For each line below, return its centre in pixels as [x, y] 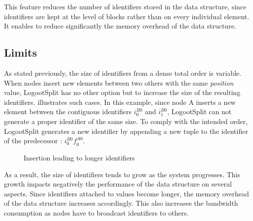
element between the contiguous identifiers [68, 111]
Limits [20, 52]
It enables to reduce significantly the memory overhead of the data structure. [120, 26]
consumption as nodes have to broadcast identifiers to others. [96, 212]
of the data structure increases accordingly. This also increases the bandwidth [121, 203]
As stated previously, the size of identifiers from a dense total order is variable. [123, 73]
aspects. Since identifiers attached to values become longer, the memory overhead [126, 193]
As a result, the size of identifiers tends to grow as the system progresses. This [122, 174]
